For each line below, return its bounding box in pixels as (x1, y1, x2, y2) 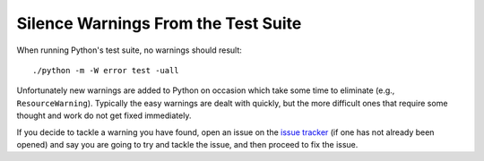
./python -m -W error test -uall (32, 65, 179, 75)
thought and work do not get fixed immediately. (16, 110, 192, 121)
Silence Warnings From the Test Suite (16, 13, 302, 33)
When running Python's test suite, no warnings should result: (16, 45, 242, 55)
